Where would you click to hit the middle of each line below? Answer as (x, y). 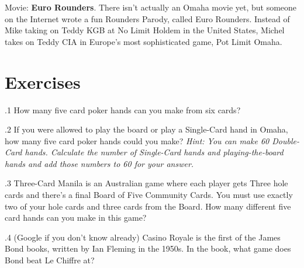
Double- (286, 140)
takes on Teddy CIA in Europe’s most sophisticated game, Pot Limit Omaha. (144, 41)
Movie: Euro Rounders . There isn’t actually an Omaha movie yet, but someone (151, 7)
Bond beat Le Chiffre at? (50, 260)
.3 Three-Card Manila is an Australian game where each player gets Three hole (146, 183)
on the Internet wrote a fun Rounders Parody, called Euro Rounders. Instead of (147, 18)
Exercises (43, 81)
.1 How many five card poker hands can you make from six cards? (123, 109)
